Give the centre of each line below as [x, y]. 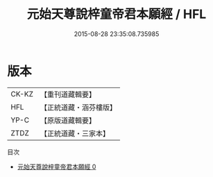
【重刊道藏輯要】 [68, 94]
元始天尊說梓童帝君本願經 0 [57, 167]
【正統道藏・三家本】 [75, 133]
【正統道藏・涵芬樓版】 [78, 107]
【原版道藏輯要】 [68, 120]
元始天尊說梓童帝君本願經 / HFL [117, 14]
